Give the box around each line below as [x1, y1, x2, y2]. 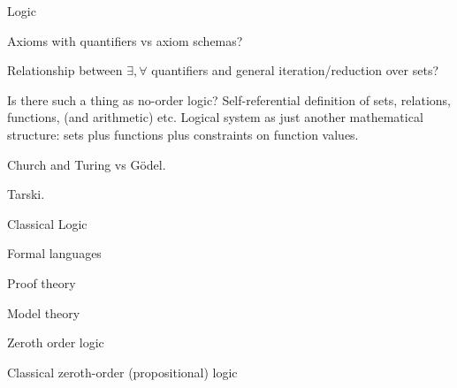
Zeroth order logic [7, 333, 104, 352]
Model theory [7, 303, 80, 322]
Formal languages [7, 244, 102, 262]
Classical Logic [7, 214, 88, 232]
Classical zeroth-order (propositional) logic [7, 362, 238, 381]
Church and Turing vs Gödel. [7, 155, 166, 173]
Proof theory [7, 273, 76, 292]
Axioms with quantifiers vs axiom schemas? [7, 31, 243, 49]
